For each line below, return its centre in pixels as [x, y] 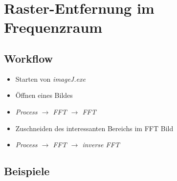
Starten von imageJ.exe [50, 79]
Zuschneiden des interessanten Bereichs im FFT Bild [94, 128]
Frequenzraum [53, 27]
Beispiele [27, 171]
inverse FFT [101, 145]
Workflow [29, 58]
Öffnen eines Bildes [44, 95]
